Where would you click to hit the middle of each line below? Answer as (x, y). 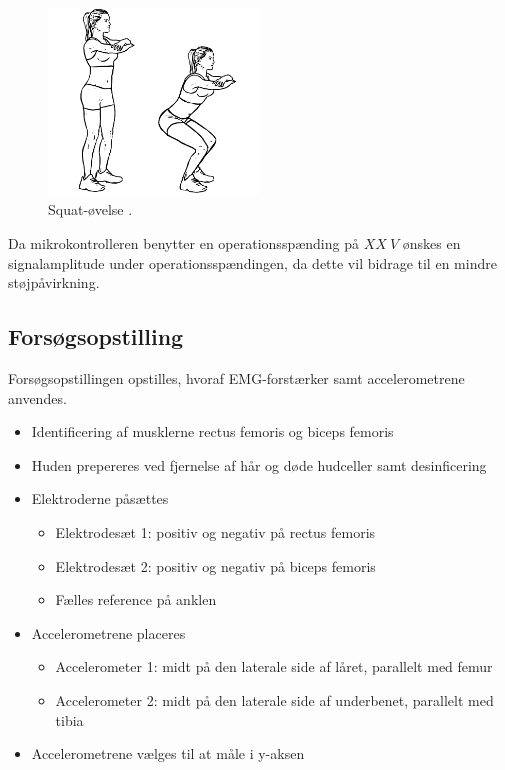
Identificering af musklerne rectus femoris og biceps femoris (212, 431)
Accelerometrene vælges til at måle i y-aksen (168, 753)
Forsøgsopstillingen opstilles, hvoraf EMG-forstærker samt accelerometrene (236, 377)
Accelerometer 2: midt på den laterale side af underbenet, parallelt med (274, 699)
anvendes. (37, 397)
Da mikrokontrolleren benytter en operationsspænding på (183, 243)
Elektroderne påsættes (100, 498)
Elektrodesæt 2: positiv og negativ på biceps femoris (215, 565)
